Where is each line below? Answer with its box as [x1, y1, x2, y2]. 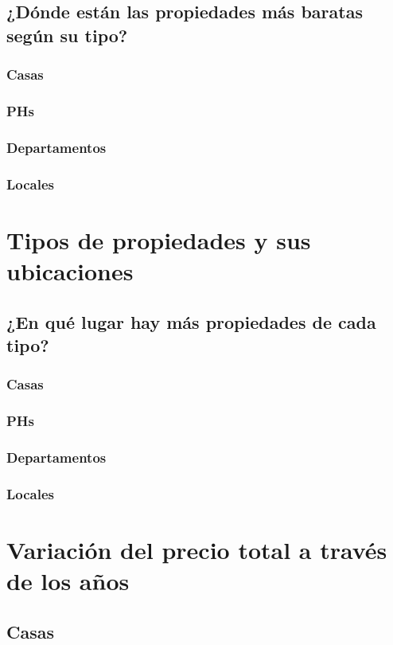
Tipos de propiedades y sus [6, 223, 311, 256]
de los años [6, 565, 130, 597]
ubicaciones [6, 254, 134, 287]
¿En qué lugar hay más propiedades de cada [6, 309, 376, 334]
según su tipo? [6, 22, 128, 47]
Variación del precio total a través [6, 533, 387, 565]
